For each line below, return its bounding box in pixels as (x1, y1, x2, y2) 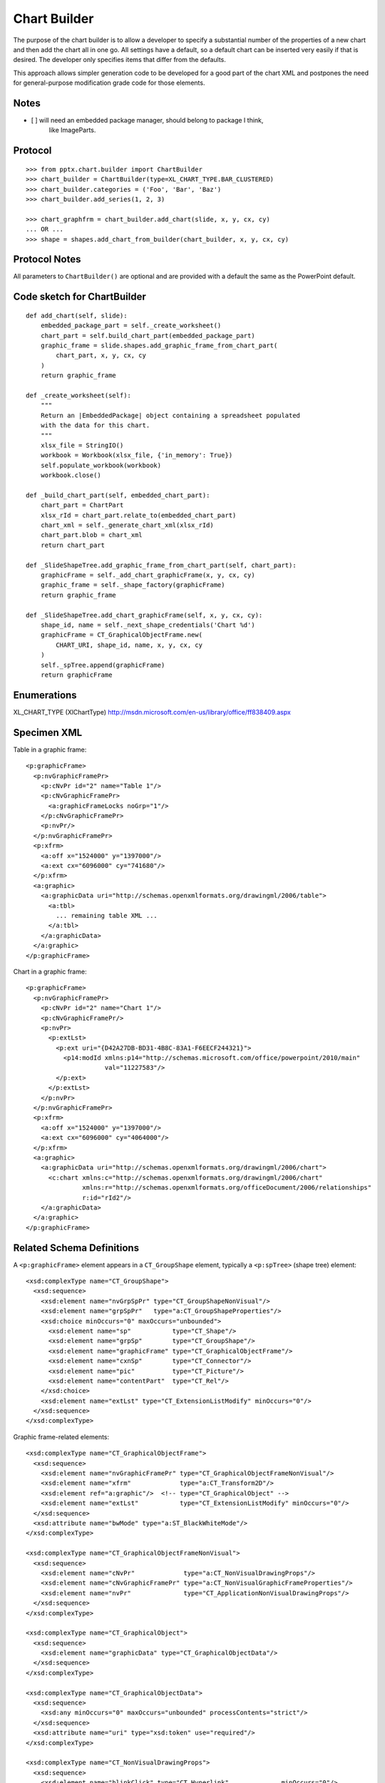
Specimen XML (13, 726, 83, 738)
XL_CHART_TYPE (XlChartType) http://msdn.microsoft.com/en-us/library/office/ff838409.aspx (13, 707, 292, 716)
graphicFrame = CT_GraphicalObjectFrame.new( (40, 631, 203, 639)
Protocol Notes (13, 253, 81, 265)
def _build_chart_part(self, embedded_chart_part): (26, 491, 210, 499)
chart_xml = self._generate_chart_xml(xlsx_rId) (40, 521, 214, 529)
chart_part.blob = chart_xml (40, 531, 143, 539)
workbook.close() (40, 471, 101, 479)
